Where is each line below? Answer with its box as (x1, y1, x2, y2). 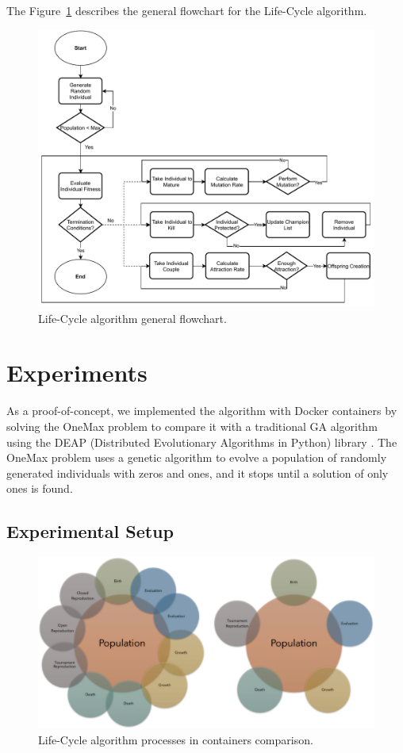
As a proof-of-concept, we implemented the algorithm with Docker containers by (6, 402, 397, 419)
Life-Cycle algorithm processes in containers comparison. (38, 731, 313, 747)
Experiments (6, 356, 148, 389)
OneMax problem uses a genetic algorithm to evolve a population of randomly (6, 449, 387, 466)
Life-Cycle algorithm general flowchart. (38, 309, 227, 326)
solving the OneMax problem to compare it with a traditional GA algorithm (6, 417, 378, 434)
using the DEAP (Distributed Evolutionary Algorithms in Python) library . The (6, 433, 397, 450)
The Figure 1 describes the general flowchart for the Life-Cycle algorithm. (6, 2, 367, 18)
